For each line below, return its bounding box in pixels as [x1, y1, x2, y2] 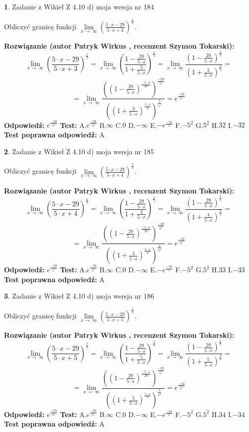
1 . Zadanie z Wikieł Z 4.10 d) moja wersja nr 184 [4, 1, 154, 11]
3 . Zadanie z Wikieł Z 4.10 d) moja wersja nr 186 [4, 291, 154, 301]
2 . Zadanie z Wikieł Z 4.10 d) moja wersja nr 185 [4, 146, 154, 156]
